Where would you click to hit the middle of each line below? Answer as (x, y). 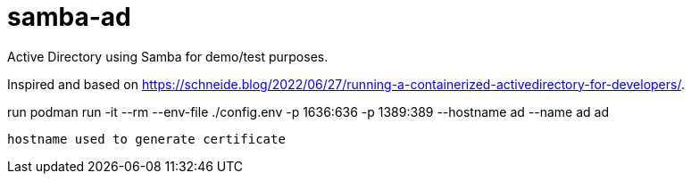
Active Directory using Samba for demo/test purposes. (168, 56)
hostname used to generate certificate (146, 139)
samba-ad (69, 17)
